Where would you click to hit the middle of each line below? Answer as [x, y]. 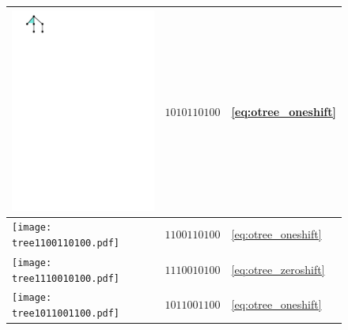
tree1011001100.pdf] [66, 314]
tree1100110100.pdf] [66, 244]
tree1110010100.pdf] [66, 278]
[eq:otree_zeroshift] [278, 269]
